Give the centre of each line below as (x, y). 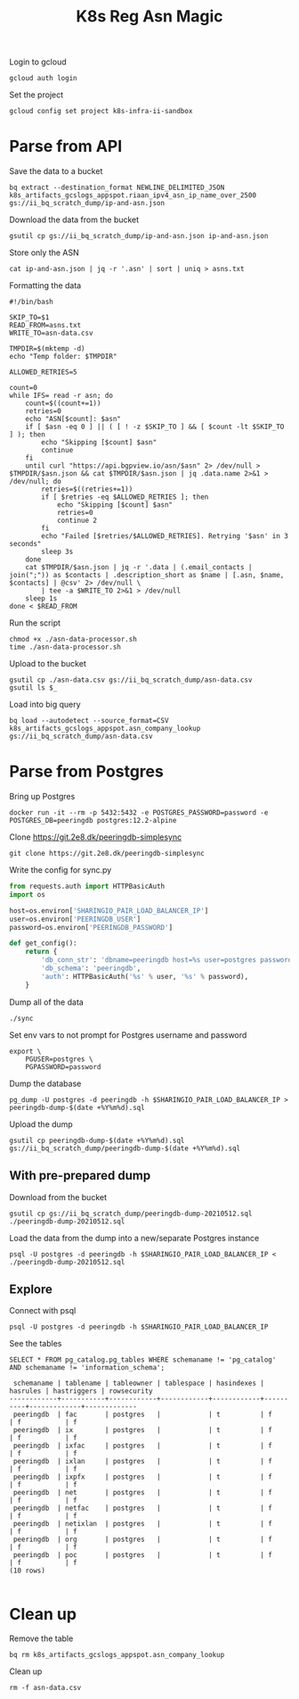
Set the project (36, 95)
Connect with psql (43, 1311)
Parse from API (66, 147)
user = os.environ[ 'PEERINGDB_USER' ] (75, 919)
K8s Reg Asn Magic (149, 17)
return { (41, 952)
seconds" (25, 544)
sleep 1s (41, 599)
